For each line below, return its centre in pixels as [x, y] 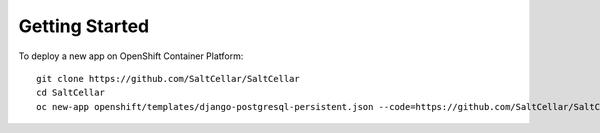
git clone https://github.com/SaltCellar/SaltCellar [168, 78]
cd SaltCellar [70, 93]
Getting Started [84, 26]
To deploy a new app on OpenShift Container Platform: [131, 56]
